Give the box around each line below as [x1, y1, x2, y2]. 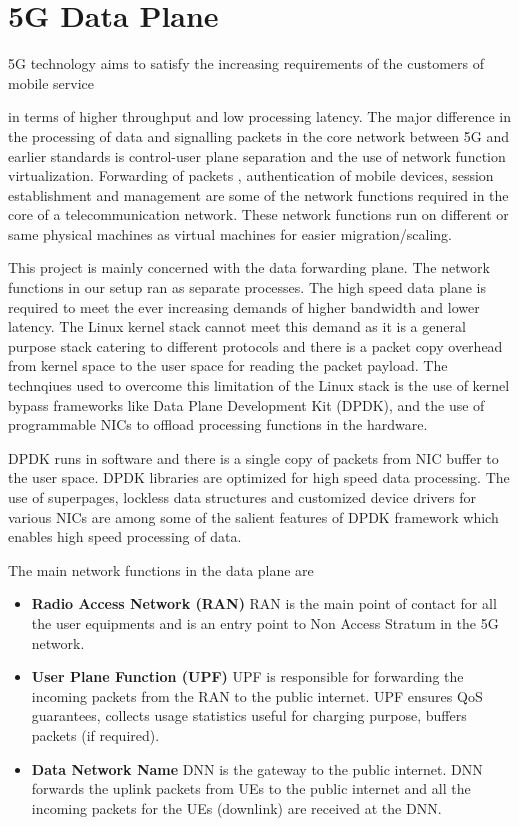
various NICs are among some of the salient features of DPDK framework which [8, 506, 499, 527]
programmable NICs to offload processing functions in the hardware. [8, 414, 428, 435]
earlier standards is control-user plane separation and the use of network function [8, 145, 506, 166]
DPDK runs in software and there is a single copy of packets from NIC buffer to [8, 447, 499, 468]
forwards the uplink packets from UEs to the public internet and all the [31, 778, 471, 799]
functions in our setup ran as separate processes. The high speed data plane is [8, 277, 487, 298]
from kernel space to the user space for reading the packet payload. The [8, 355, 448, 376]
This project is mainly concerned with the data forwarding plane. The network [8, 257, 490, 278]
